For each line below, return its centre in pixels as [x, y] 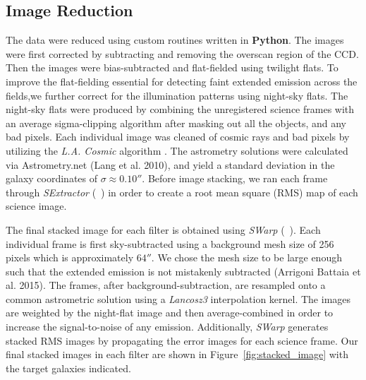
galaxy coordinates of [52, 178]
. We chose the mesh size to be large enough [246, 257]
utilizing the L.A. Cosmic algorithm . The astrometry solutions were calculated [177, 150]
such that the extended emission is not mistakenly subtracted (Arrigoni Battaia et [183, 271]
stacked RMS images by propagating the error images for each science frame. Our [182, 340]
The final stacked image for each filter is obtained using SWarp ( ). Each [163, 229]
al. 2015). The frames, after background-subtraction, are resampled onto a [166, 285]
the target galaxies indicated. [68, 368]
